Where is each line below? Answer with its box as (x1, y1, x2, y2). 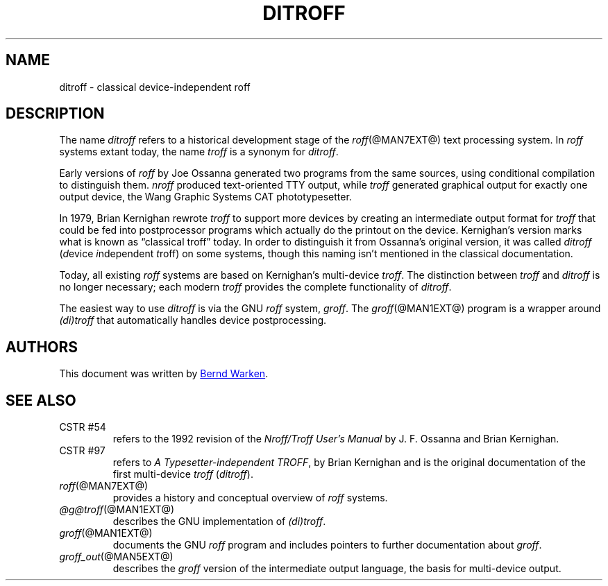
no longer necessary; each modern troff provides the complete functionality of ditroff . (59, 281, 452, 293)
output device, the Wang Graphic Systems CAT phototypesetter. (59, 191, 352, 203)
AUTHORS (6, 338, 78, 356)
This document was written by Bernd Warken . (59, 368, 269, 380)
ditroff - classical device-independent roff (59, 80, 251, 93)
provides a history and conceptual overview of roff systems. (112, 492, 388, 504)
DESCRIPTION (6, 105, 105, 123)
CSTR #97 (59, 445, 105, 457)
